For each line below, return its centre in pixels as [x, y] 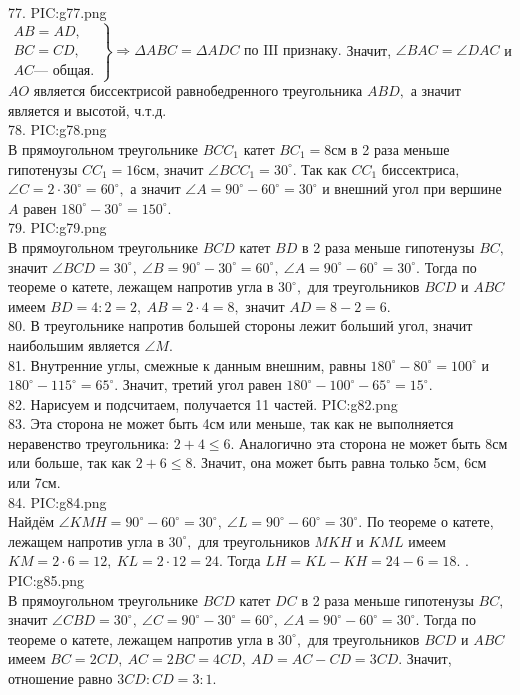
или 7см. [34, 482]
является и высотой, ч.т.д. [87, 109]
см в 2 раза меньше [390, 148]
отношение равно [60, 678]
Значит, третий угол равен [202, 384]
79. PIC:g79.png [57, 227]
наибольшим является [74, 344]
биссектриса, [420, 168]
